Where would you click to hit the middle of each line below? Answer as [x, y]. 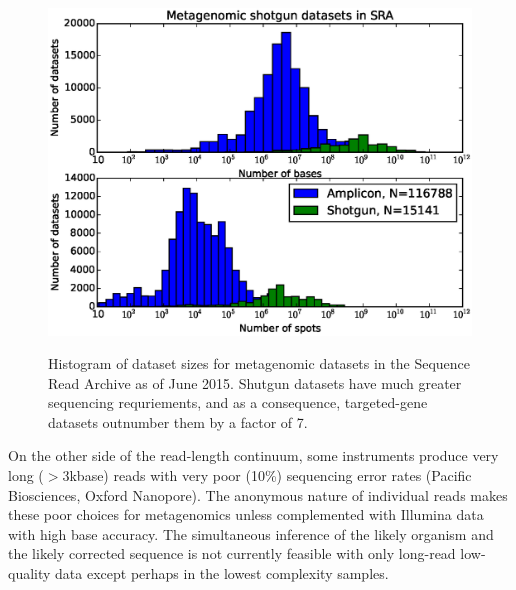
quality [29, 573]
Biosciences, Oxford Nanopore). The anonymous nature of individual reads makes [258, 494]
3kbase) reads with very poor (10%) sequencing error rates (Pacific [267, 475]
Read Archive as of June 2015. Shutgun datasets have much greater [255, 382]
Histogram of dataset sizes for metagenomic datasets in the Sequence [259, 363]
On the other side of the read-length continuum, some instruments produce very [253, 455]
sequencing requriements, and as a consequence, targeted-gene [238, 402]
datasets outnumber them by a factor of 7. [178, 421]
